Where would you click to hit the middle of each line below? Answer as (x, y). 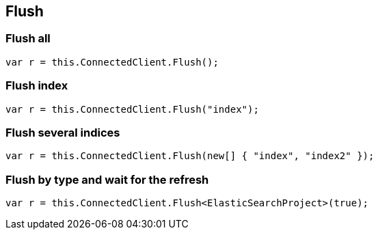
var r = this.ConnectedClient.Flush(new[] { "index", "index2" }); (190, 156)
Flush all (28, 39)
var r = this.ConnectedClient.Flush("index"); (132, 109)
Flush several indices (63, 132)
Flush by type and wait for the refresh (107, 179)
